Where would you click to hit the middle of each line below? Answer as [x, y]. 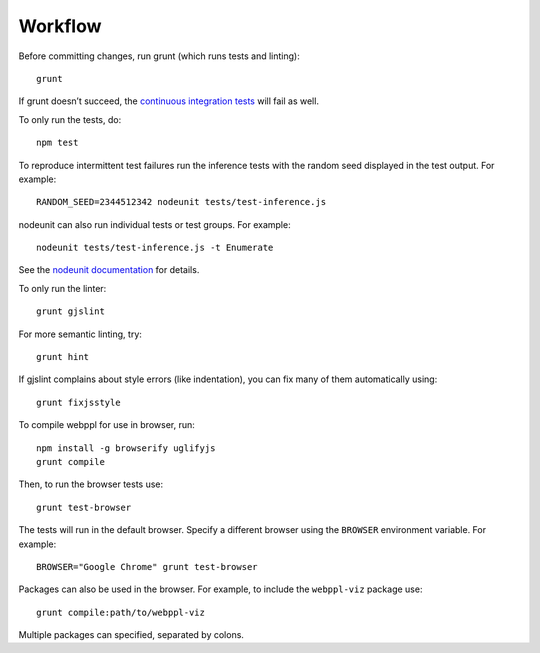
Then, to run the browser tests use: [91, 484]
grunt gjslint [70, 311]
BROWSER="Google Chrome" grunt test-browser [147, 566]
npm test [57, 143]
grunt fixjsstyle [78, 402]
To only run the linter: [62, 288]
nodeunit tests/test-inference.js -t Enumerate [155, 248]
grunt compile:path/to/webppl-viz [120, 612]
